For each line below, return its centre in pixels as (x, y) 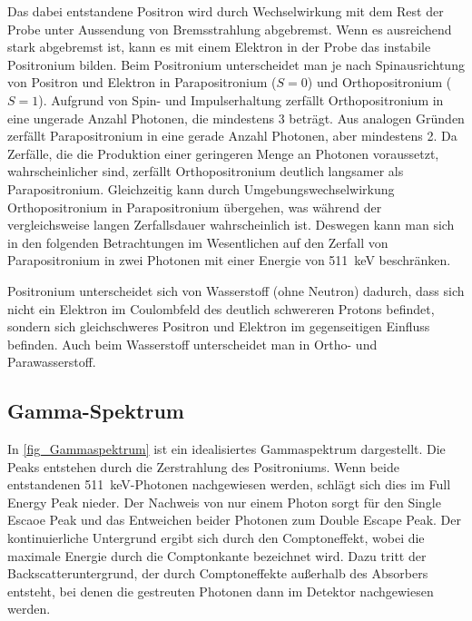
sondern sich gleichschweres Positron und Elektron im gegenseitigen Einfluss (219, 326)
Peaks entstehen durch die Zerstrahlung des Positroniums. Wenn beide (203, 466)
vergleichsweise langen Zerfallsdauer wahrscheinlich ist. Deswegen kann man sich (231, 225)
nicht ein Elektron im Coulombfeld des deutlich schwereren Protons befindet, (221, 308)
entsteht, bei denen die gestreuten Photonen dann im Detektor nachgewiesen (221, 591)
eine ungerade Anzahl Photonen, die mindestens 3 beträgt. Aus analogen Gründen (236, 118)
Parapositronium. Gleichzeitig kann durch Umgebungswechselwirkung (201, 188)
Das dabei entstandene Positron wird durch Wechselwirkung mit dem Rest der (226, 11)
